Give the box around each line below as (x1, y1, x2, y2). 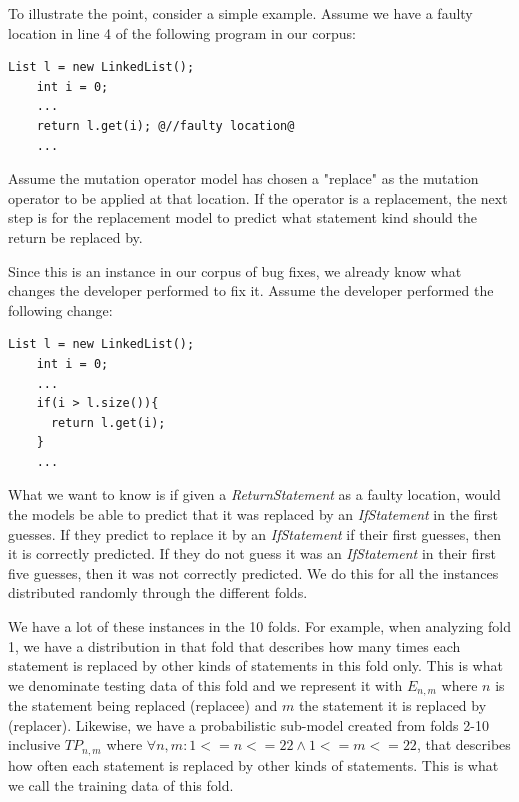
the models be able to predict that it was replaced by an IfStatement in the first (8, 504, 499, 525)
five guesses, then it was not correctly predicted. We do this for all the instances (8, 562, 499, 583)
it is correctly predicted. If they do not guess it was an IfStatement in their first (8, 543, 496, 564)
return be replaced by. (8, 226, 143, 247)
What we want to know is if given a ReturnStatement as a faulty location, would (8, 484, 501, 505)
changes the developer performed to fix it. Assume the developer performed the (8, 280, 494, 301)
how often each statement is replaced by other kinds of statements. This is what (8, 754, 499, 775)
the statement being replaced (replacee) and (8, 695, 278, 716)
